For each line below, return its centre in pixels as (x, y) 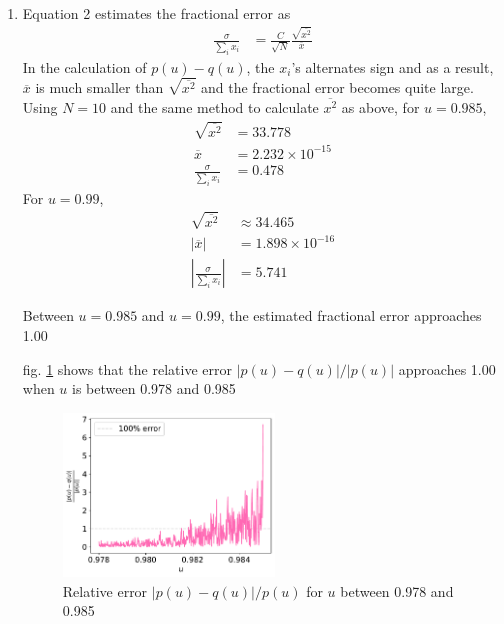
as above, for (380, 107)
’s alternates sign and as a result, (392, 66)
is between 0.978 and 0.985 (154, 388)
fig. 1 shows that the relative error (127, 368)
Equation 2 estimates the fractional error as (156, 13)
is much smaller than (99, 87)
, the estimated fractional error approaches (351, 315)
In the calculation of (84, 66)
